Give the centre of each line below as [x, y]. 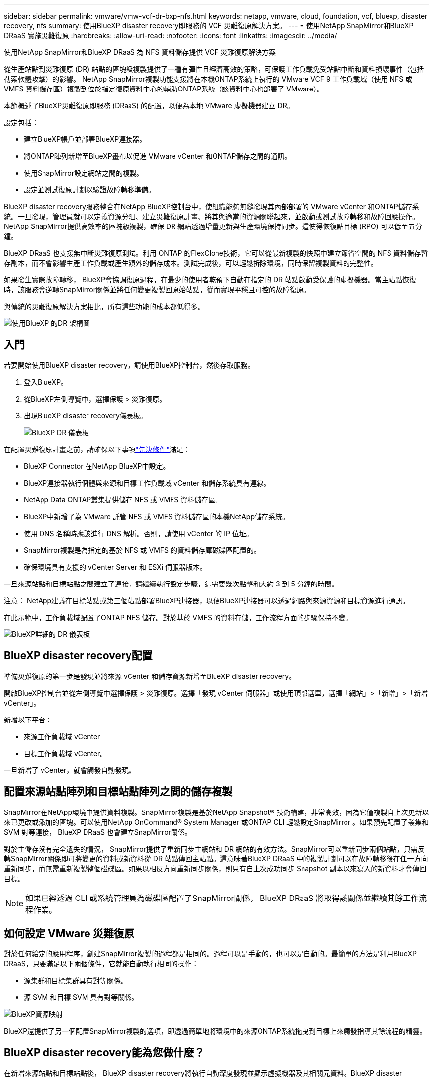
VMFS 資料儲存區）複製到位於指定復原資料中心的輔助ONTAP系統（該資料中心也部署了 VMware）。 [164, 89]
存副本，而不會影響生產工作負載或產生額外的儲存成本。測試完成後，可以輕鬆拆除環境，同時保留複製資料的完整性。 [191, 263]
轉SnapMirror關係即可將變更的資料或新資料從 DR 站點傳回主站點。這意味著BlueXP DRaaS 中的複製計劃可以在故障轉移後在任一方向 [216, 858]
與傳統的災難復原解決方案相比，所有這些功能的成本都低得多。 [104, 306]
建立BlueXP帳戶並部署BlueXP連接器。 [85, 139]
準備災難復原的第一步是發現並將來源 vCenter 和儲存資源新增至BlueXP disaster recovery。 [150, 676]
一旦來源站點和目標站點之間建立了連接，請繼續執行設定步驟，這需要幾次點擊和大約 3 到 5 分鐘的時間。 [171, 584]
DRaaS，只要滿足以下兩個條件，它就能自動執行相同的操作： [101, 964]
